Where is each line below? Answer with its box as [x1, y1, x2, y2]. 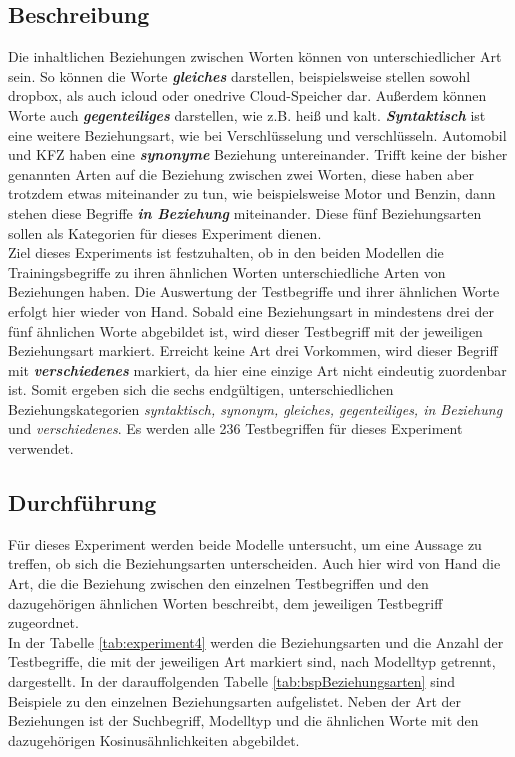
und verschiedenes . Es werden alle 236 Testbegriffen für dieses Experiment [8, 418, 463, 439]
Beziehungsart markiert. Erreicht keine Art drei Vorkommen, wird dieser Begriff [8, 340, 498, 361]
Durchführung [8, 487, 157, 518]
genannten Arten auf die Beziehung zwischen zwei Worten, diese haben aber [8, 163, 474, 184]
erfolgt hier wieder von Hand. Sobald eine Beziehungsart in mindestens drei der [8, 300, 495, 321]
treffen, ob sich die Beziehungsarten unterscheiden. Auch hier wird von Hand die [8, 553, 501, 574]
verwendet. [8, 438, 74, 459]
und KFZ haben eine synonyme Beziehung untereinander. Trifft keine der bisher [8, 144, 508, 165]
